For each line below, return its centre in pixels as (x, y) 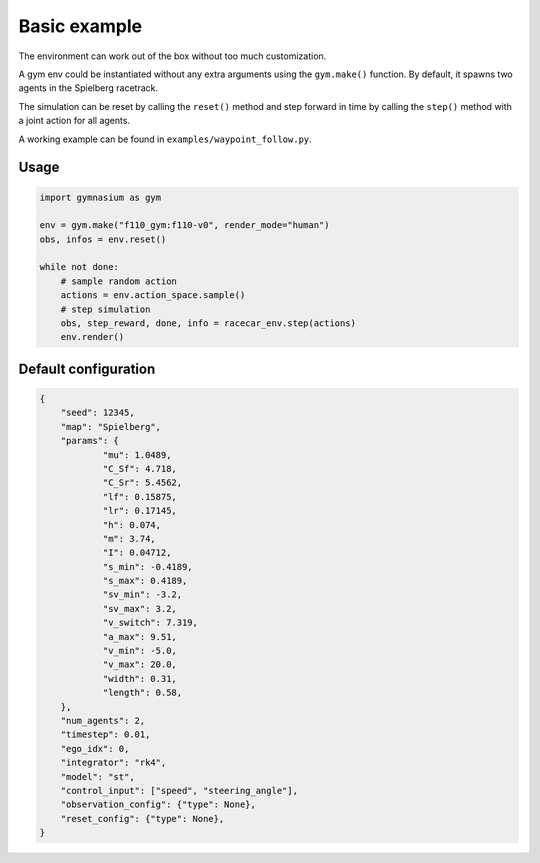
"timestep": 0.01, (105, 734)
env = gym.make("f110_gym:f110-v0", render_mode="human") (184, 225)
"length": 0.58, (142, 693)
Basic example (80, 26)
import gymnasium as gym (100, 197)
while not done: (79, 267)
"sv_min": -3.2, (142, 594)
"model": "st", (97, 776)
